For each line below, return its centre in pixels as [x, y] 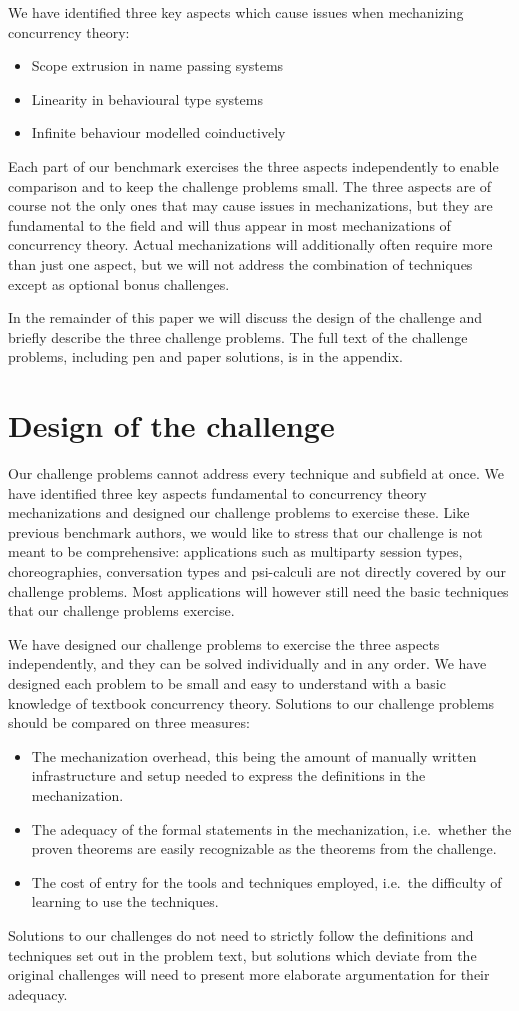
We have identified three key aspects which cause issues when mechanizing [236, 12]
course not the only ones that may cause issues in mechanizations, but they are [250, 205]
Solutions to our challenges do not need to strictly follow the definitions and [241, 934]
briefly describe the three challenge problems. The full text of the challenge [238, 336]
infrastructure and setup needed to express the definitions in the [228, 775]
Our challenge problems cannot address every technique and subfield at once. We [256, 473]
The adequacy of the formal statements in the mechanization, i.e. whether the [271, 828]
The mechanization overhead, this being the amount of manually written [254, 755]
